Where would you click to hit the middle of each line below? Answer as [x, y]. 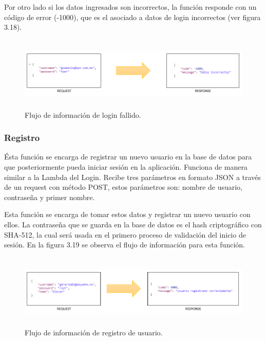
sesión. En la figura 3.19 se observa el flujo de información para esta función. [125, 245]
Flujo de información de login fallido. [83, 114]
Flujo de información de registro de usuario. [94, 332]
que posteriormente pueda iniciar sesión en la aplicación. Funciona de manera [126, 167]
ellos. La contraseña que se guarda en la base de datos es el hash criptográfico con [133, 225]
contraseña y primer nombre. [50, 197]
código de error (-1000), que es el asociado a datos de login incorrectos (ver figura [132, 17]
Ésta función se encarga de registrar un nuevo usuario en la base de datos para [128, 157]
